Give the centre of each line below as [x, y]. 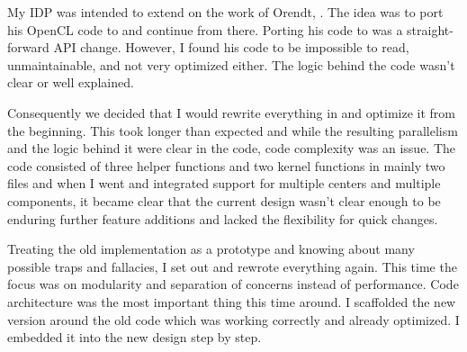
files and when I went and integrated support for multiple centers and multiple [224, 183]
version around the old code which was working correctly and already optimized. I [233, 319]
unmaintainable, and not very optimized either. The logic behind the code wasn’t [231, 64]
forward [28, 47]
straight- [430, 29]
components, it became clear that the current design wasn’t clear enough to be [224, 200]
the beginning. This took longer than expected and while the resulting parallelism [233, 130]
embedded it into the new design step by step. [135, 337]
